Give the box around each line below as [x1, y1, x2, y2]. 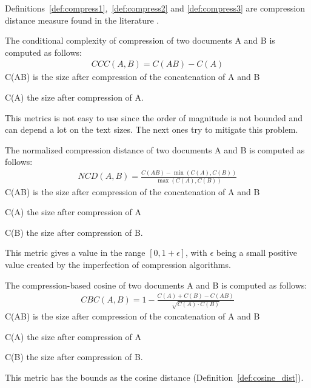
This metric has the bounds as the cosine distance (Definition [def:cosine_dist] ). [5, 371, 304, 384]
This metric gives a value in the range [5, 246, 145, 259]
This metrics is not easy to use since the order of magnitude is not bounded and [5, 111, 303, 124]
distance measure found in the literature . [5, 13, 159, 26]
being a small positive [216, 246, 297, 259]
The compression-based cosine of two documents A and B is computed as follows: [5, 278, 307, 291]
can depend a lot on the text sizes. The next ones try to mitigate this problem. [5, 123, 298, 136]
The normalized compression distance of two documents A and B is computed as [5, 143, 305, 156]
